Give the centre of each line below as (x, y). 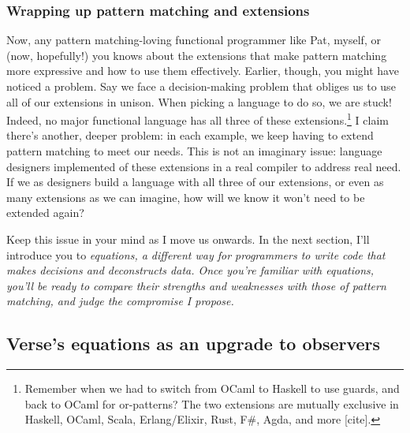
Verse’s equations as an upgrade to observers (194, 343)
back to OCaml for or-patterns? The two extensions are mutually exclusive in (212, 403)
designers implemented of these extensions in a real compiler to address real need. (204, 166)
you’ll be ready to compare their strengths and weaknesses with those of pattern (196, 285)
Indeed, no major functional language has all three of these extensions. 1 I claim (198, 119)
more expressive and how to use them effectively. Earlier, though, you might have (203, 71)
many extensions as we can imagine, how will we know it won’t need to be (186, 197)
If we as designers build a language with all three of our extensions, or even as (195, 182)
